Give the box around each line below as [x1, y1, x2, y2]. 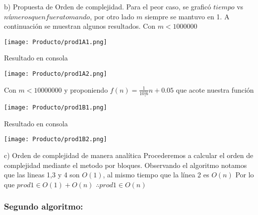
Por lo [235, 169, 254, 180]
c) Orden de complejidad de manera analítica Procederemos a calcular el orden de [4, 150, 254, 160]
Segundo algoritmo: [4, 200, 83, 213]
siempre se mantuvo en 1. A [144, 11, 230, 21]
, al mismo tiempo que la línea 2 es [103, 169, 209, 180]
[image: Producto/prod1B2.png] [4, 136, 107, 143]
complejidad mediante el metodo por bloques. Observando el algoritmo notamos [4, 160, 247, 170]
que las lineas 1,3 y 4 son [4, 169, 80, 180]
